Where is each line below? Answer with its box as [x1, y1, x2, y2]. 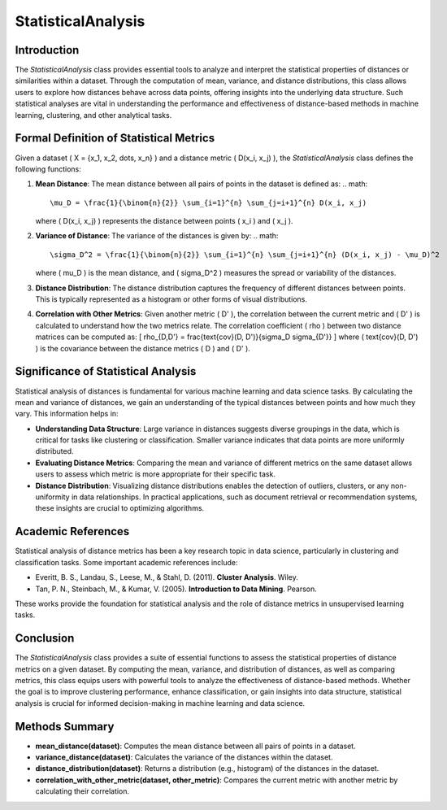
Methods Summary [15, 720, 115, 734]
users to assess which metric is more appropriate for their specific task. [35, 469, 276, 479]
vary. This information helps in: [15, 409, 119, 419]
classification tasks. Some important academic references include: [15, 557, 239, 567]
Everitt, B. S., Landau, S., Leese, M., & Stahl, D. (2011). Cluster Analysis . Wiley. [35, 573, 298, 582]
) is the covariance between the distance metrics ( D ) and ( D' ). [35, 343, 251, 353]
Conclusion [15, 631, 75, 646]
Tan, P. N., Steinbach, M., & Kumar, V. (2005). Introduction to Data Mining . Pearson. [35, 584, 317, 594]
